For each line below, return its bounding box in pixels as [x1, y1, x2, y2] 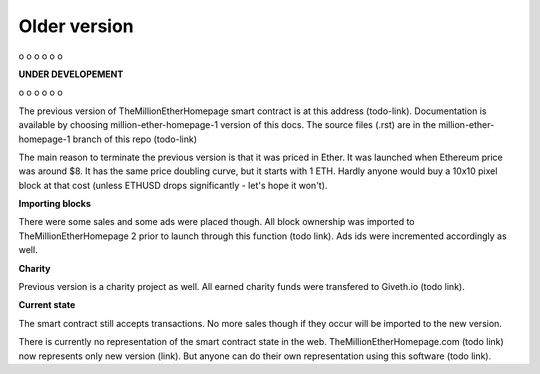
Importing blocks [18, 198, 92, 210]
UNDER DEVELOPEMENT [18, 68, 124, 80]
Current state [18, 299, 76, 311]
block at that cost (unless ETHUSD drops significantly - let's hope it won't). [18, 179, 328, 191]
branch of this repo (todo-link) [72, 133, 198, 145]
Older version [18, 15, 134, 37]
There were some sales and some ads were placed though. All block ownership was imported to [18, 216, 415, 228]
